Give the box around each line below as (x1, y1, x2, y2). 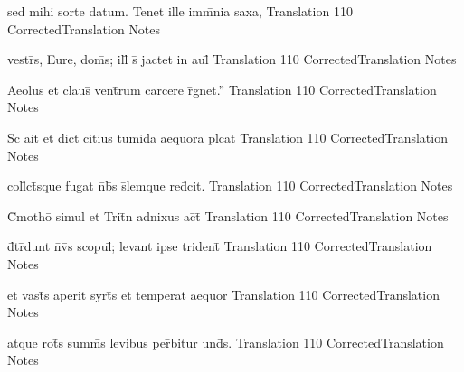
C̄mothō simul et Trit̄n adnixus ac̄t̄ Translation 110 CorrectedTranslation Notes (7, 206, 449, 225)
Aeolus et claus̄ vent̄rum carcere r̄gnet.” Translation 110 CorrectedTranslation (7, 79, 437, 98)
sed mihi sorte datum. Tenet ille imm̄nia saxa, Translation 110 (7, 2, 353, 20)
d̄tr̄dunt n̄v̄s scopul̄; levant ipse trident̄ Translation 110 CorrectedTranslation (7, 237, 432, 256)
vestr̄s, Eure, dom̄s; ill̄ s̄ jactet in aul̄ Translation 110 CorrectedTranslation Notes (7, 50, 457, 69)
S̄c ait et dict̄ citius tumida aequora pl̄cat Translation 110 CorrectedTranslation (7, 127, 448, 146)
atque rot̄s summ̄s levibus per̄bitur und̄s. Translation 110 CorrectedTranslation (7, 332, 444, 351)
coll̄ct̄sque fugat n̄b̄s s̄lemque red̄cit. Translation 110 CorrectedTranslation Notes (7, 176, 453, 195)
